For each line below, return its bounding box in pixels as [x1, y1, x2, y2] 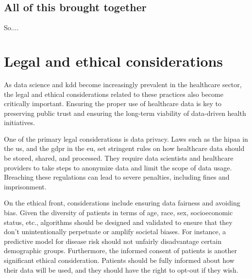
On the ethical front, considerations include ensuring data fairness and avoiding [4, 198, 240, 208]
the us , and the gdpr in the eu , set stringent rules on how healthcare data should [4, 143, 245, 153]
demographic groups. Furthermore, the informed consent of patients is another [4, 245, 237, 256]
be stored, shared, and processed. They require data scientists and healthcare [4, 153, 234, 163]
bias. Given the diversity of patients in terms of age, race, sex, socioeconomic [4, 207, 233, 218]
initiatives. [4, 117, 35, 128]
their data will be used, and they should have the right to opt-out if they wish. [4, 264, 238, 275]
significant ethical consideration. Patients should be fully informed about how [4, 255, 235, 265]
